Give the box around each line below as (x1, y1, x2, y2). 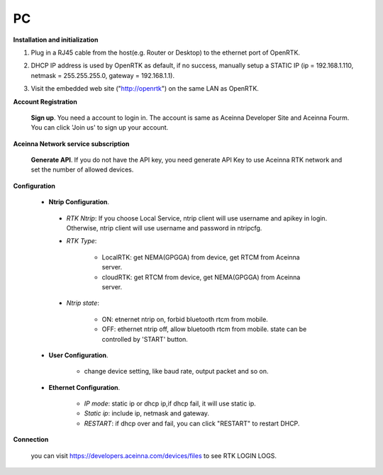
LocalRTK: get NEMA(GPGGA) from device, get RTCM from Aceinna (101, 252, 301, 262)
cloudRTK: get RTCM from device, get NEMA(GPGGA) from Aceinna (101, 273, 301, 281)
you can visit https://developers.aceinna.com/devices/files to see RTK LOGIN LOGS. (30, 451, 277, 460)
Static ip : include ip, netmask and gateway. (84, 409, 209, 418)
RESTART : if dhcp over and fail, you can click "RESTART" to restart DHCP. (84, 419, 300, 428)
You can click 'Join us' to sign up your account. (30, 123, 169, 132)
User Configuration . (48, 351, 109, 359)
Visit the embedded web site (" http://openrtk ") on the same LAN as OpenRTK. (30, 84, 259, 93)
